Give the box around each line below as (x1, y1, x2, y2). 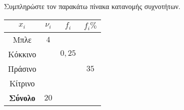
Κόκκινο (8, 48, 36, 60)
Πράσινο (8, 62, 36, 74)
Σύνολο (8, 91, 35, 103)
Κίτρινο (9, 77, 35, 89)
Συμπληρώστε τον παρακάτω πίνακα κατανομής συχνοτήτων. (4, 1, 180, 11)
